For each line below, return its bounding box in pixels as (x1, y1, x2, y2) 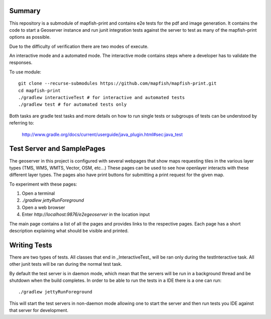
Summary (9, 7, 41, 15)
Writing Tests (9, 241, 53, 249)
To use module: (9, 68, 42, 75)
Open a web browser (22, 204, 65, 210)
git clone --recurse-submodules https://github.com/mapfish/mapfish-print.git (18, 81, 217, 87)
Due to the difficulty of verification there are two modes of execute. (9, 43, 149, 49)
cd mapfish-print (18, 88, 61, 93)
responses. (9, 59, 33, 65)
